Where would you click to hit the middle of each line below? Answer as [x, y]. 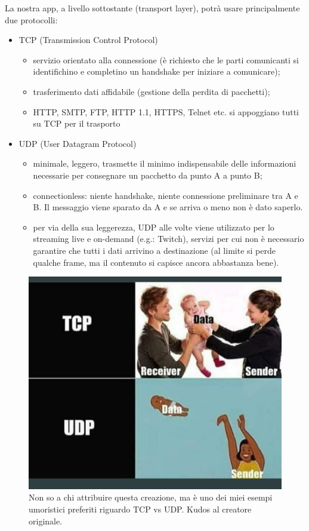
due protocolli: [31, 19]
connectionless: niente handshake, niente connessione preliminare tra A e [166, 195]
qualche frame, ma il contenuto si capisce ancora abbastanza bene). [156, 262]
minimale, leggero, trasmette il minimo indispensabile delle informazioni [165, 163]
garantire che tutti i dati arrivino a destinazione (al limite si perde [154, 250]
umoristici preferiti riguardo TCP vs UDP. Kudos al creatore [140, 509]
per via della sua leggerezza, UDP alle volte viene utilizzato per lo [154, 227]
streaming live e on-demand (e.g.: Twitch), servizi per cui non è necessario [169, 239]
